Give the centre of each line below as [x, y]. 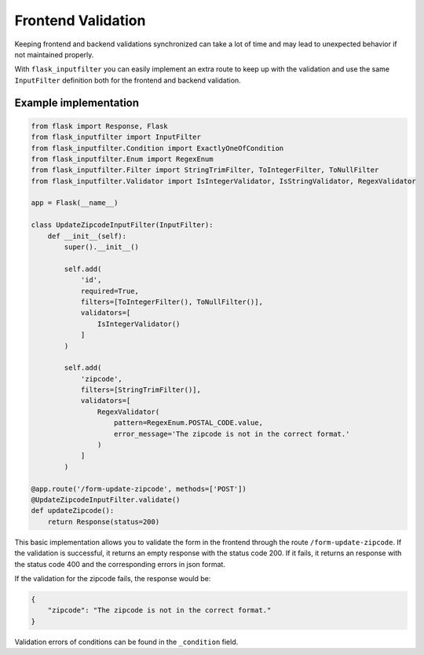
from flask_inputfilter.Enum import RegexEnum [122, 159]
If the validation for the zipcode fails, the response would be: [113, 578]
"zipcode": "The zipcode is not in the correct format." [159, 610]
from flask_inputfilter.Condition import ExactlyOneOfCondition [157, 148]
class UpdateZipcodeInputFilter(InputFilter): [122, 225]
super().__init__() [101, 247]
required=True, [110, 291]
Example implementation [77, 102]
